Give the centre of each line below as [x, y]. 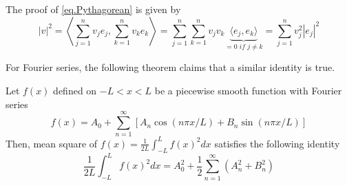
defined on [75, 91]
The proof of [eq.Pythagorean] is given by [93, 9]
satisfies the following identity [277, 143]
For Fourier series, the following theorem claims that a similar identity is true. [170, 67]
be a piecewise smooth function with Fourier [248, 91]
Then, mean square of [52, 143]
